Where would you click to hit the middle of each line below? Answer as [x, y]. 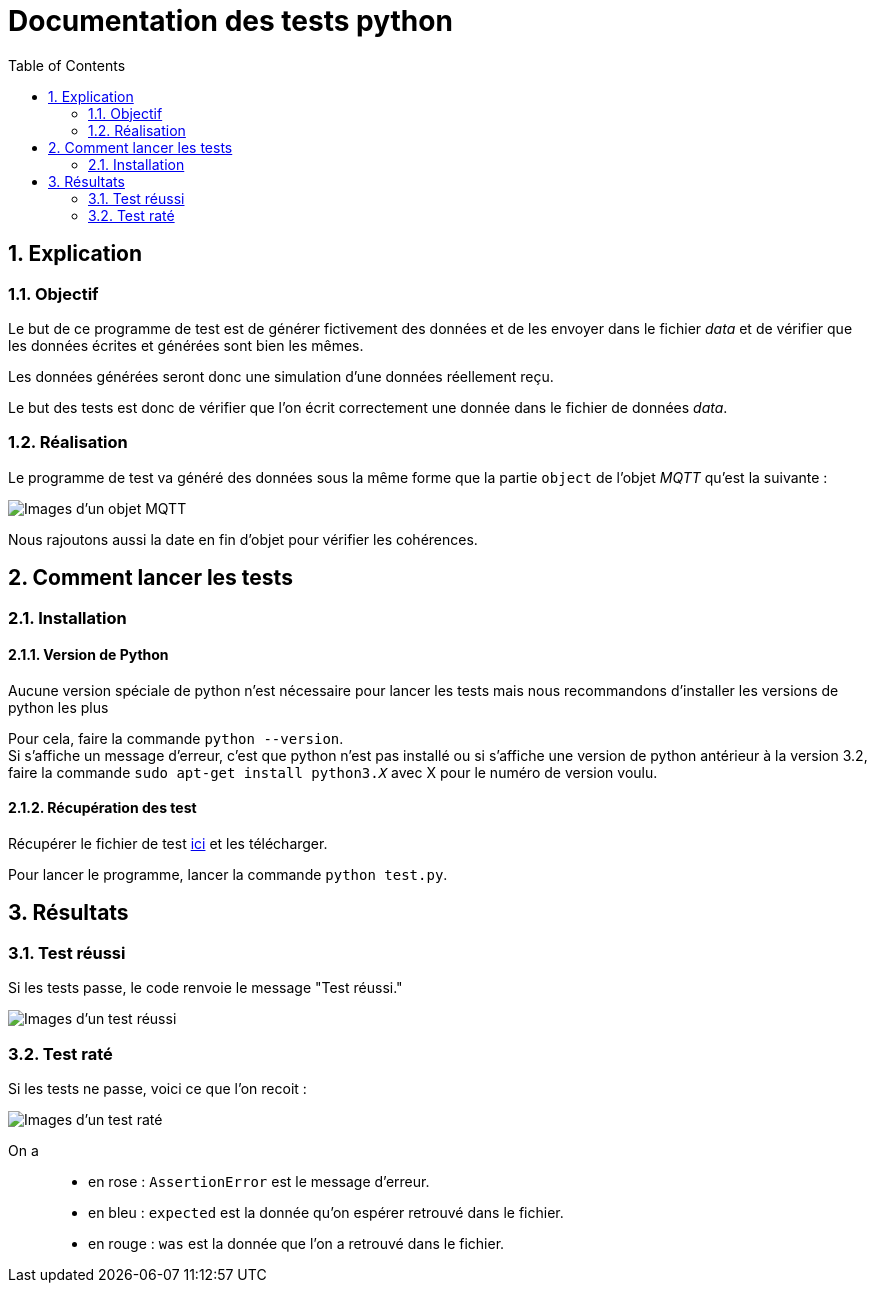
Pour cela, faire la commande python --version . [176, 738]
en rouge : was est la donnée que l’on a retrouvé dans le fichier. [296, 1243]
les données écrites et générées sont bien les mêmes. [186, 345]
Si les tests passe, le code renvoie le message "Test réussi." [205, 988]
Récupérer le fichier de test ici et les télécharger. [168, 843]
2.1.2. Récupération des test [102, 808]
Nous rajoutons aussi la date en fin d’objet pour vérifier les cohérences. [243, 539]
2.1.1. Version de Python [88, 655]
